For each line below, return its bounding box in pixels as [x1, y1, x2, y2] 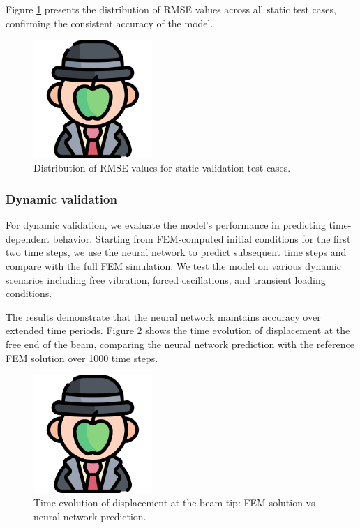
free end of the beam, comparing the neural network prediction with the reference [6, 336, 354, 351]
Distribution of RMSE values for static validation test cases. [33, 160, 291, 175]
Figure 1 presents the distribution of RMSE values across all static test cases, [6, 2, 336, 16]
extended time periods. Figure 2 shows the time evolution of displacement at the [6, 323, 350, 338]
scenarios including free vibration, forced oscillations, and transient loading [6, 272, 326, 287]
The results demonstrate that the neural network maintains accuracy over [6, 309, 321, 324]
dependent [6, 231, 50, 246]
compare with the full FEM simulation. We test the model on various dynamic [6, 258, 341, 273]
